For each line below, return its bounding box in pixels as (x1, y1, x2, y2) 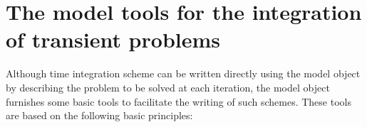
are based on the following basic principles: (6, 108, 193, 123)
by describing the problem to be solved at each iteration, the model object (6, 79, 330, 94)
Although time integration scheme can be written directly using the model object (6, 66, 361, 81)
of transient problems (6, 25, 221, 54)
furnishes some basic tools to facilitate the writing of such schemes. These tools (6, 94, 351, 109)
